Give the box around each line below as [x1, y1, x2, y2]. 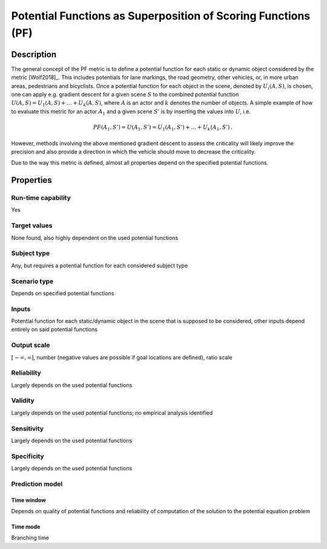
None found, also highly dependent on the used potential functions [11, 234, 179, 241]
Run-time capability [11, 194, 71, 202]
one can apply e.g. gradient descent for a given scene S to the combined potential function [11, 91, 239, 98]
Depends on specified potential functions [11, 289, 114, 297]
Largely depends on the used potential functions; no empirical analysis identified [11, 409, 213, 416]
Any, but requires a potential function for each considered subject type [11, 262, 188, 269]
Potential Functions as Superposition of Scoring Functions [11, 9, 311, 22]
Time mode [11, 523, 41, 531]
